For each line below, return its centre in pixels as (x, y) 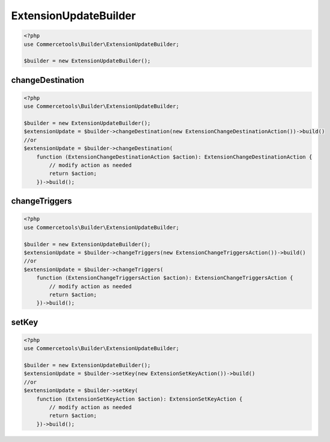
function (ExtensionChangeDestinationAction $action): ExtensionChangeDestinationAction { (174, 157)
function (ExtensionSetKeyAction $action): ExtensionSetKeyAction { (139, 399)
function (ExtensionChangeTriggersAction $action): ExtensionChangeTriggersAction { (165, 278)
